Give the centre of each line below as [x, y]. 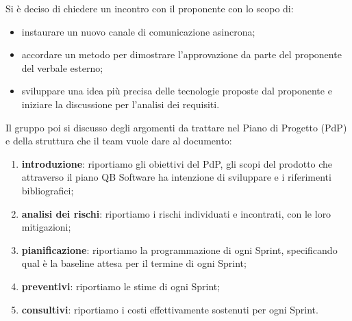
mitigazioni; [46, 227]
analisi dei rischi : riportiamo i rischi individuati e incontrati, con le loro [176, 213]
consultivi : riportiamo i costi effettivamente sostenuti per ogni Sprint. [170, 309]
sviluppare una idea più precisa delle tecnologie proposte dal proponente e [177, 91]
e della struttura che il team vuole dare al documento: [119, 141]
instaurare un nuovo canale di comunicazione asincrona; [138, 31]
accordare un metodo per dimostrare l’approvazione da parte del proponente [181, 54]
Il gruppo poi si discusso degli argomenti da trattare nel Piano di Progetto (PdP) [176, 127]
